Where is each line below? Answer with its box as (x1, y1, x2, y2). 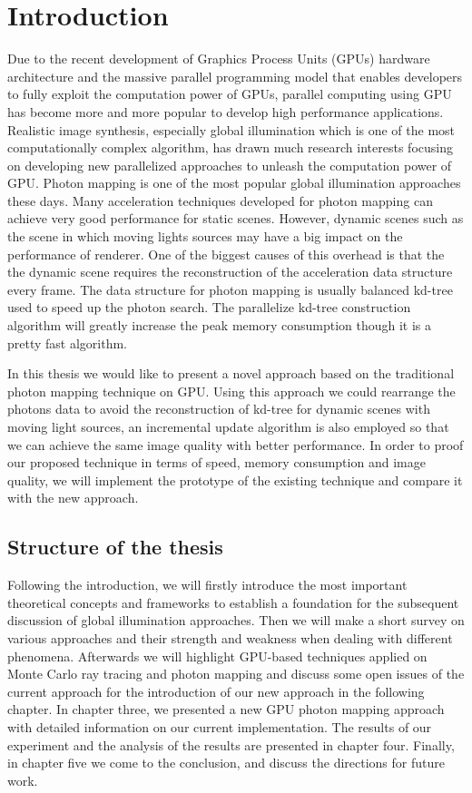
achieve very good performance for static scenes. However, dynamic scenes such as (7, 209, 464, 228)
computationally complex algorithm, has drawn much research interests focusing (7, 138, 453, 157)
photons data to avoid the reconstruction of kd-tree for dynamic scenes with (7, 399, 430, 418)
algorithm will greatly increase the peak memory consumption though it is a (7, 316, 432, 335)
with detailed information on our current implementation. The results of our (7, 717, 432, 736)
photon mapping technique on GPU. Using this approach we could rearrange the (7, 381, 456, 400)
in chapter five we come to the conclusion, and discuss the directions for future (7, 753, 445, 772)
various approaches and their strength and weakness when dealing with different (7, 628, 453, 647)
